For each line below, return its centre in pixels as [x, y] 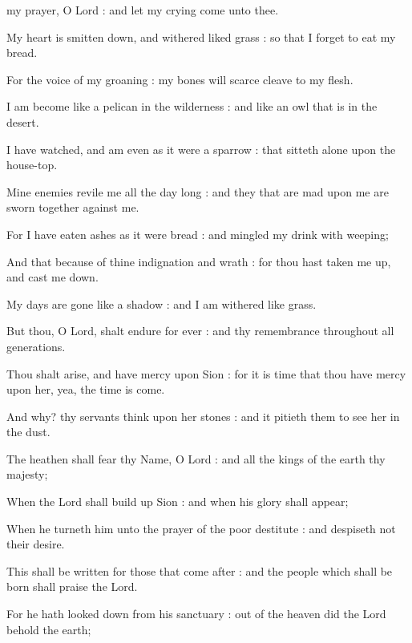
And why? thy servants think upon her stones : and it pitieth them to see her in [203, 416]
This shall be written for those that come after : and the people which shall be [200, 570]
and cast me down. [53, 277]
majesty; [27, 474]
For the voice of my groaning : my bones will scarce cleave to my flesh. [180, 79]
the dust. [28, 432]
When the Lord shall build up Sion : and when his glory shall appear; [178, 501]
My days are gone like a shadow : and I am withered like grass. [162, 303]
